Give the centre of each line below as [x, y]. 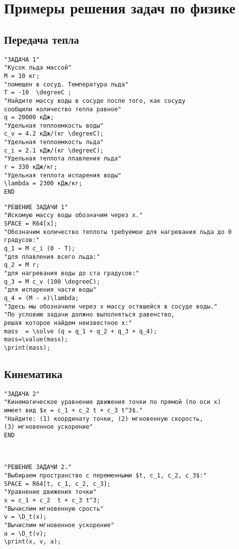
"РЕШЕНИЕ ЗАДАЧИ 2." [38, 467]
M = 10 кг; [22, 76]
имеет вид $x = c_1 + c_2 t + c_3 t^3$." [74, 411]
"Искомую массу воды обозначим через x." [74, 215]
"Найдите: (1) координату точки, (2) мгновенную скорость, [104, 419]
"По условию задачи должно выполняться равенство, [89, 315]
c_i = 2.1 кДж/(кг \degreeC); [54, 150]
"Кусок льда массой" [38, 68]
